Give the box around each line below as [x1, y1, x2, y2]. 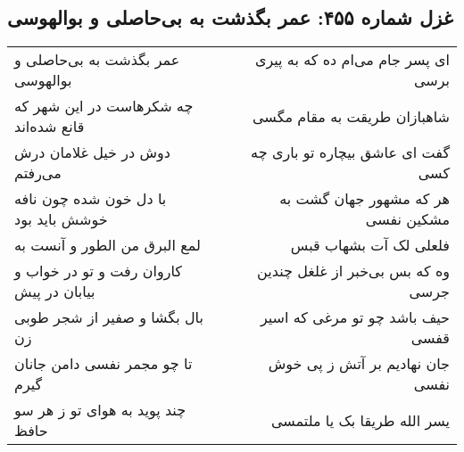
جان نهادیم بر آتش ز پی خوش [268, 353, 450, 374]
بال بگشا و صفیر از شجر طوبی [14, 307, 203, 328]
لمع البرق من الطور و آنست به [14, 234, 201, 256]
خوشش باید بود [14, 209, 108, 230]
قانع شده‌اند [14, 116, 85, 137]
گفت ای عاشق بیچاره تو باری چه [251, 142, 450, 163]
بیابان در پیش [14, 281, 95, 302]
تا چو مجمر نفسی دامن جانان [14, 353, 193, 374]
